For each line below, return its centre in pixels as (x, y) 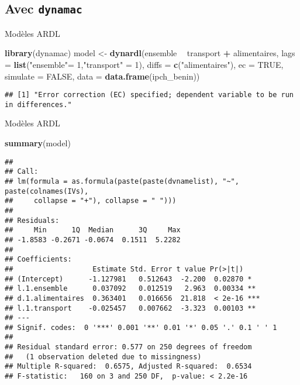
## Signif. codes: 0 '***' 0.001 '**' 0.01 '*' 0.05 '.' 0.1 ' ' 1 (141, 327)
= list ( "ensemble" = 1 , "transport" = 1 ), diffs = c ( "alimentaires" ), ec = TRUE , (144, 64)
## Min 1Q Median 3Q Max (93, 230)
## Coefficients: (38, 259)
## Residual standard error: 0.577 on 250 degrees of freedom (128, 347)
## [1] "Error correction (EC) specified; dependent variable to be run (149, 95)
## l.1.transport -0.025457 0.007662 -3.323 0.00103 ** (130, 308)
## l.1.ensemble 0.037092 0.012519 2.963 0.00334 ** (130, 289)
